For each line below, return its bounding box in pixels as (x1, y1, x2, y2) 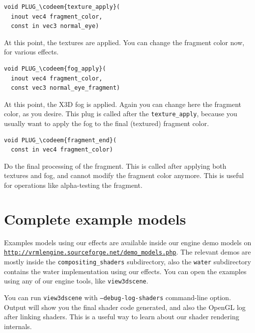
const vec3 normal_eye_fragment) (11, 84, 120, 92)
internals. (4, 321, 32, 331)
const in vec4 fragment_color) (11, 146, 113, 154)
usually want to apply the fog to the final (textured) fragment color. (4, 118, 209, 128)
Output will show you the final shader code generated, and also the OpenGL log (4, 302, 246, 312)
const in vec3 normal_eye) (11, 23, 99, 30)
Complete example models (4, 208, 186, 229)
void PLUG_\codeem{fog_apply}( (4, 65, 106, 72)
